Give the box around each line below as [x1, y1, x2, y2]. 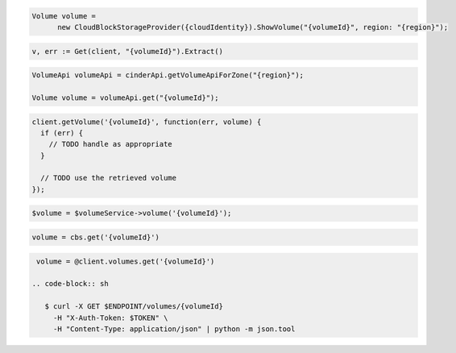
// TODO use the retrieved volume [40, 173, 177, 183]
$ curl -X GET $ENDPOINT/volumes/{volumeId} [44, 302, 223, 311]
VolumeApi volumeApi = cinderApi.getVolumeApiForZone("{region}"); [31, 71, 305, 80]
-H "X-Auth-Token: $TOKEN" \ [52, 313, 168, 322]
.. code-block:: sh [31, 279, 109, 289]
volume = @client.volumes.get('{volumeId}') [36, 256, 215, 266]
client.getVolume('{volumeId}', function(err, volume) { [31, 117, 262, 127]
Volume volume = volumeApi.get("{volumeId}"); [31, 93, 219, 102]
